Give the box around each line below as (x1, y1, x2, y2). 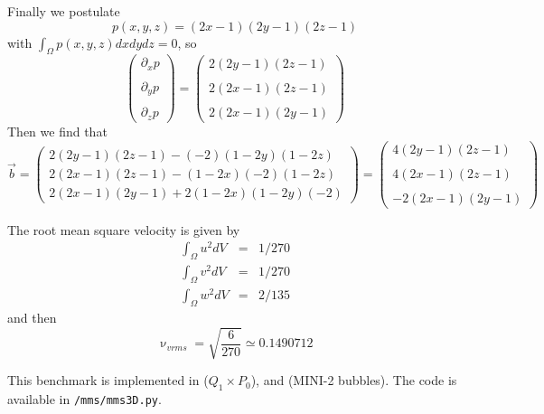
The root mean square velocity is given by (7, 220, 240, 239)
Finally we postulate (7, 2, 120, 20)
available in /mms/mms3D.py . (7, 390, 162, 409)
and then (7, 308, 57, 327)
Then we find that (7, 121, 108, 140)
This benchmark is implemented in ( (7, 371, 209, 390)
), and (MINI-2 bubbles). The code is (250, 371, 457, 390)
